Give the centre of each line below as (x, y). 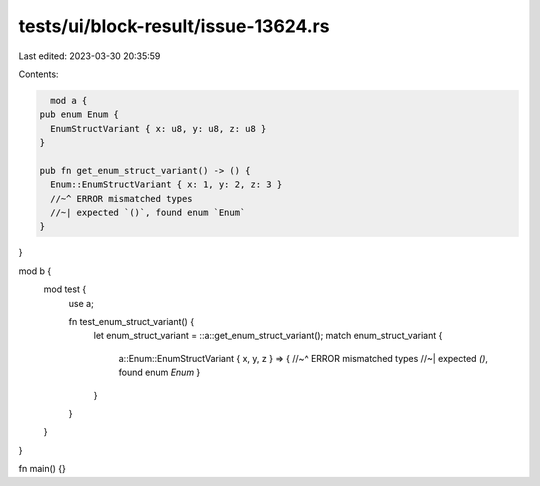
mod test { (65, 289)
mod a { (69, 100)
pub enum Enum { (79, 114)
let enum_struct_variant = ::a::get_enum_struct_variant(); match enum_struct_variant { (268, 336)
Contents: (38, 74)
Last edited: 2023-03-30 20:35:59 (89, 56)
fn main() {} (42, 469)
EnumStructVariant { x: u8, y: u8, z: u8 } (158, 128)
